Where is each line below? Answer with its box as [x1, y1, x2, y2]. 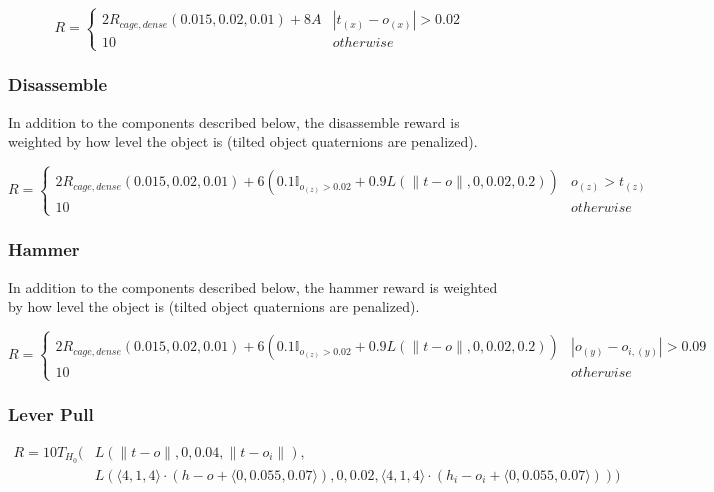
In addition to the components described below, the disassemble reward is [8, 111, 460, 132]
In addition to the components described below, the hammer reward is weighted [8, 276, 498, 297]
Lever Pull [8, 402, 94, 427]
